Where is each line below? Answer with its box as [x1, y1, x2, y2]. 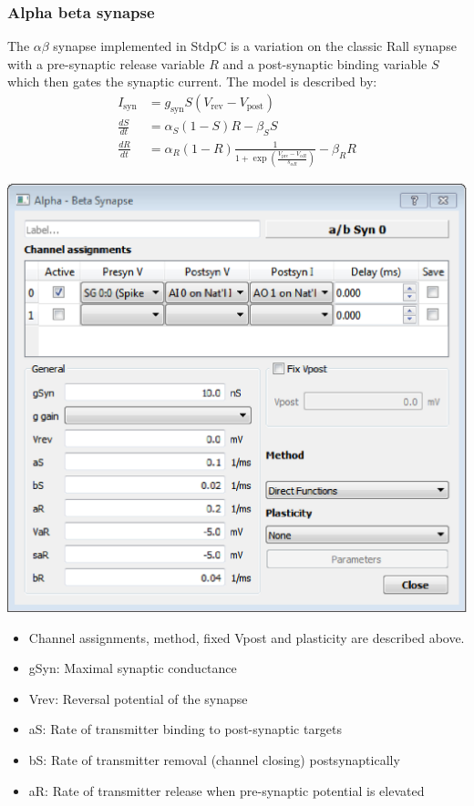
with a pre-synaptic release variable [7, 54, 205, 73]
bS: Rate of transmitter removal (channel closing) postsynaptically [28, 750, 400, 769]
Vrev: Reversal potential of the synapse [28, 689, 248, 708]
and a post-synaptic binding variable [222, 54, 428, 73]
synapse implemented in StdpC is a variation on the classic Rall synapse [53, 36, 457, 56]
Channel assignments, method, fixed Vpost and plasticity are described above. [28, 627, 465, 647]
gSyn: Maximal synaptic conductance [28, 658, 237, 678]
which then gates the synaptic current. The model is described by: [7, 72, 377, 91]
